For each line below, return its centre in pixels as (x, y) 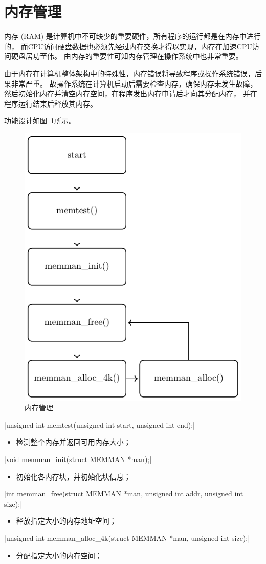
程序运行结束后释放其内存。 (51, 103)
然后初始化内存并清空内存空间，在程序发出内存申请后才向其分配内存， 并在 (131, 93)
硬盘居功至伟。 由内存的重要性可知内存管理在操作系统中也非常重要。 (127, 56)
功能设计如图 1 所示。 (40, 121)
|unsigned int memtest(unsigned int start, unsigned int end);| (100, 424)
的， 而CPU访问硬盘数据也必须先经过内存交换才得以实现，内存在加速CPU (128, 46)
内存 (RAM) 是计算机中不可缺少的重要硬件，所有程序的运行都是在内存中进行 (132, 36)
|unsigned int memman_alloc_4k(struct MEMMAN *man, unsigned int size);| (127, 538)
